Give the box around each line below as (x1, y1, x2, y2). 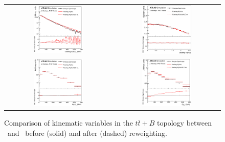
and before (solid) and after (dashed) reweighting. (7, 127, 167, 138)
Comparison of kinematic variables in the (4, 117, 133, 128)
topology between (157, 117, 212, 128)
